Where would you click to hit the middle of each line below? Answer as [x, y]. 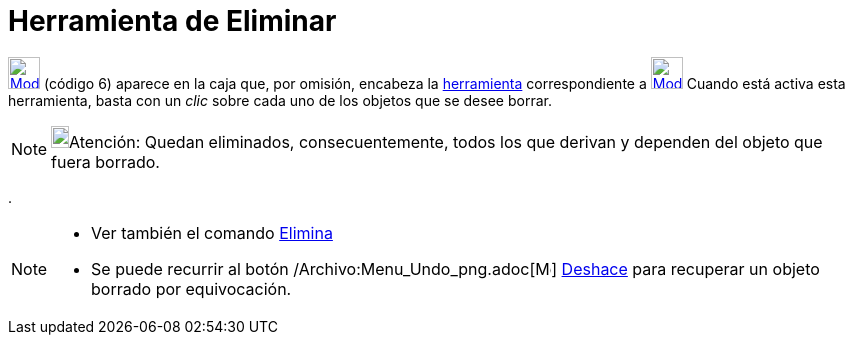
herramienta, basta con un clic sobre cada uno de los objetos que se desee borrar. [280, 100]
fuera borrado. [105, 161]
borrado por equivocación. [191, 288]
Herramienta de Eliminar [172, 21]
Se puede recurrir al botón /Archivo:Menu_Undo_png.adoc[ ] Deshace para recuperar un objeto [455, 268]
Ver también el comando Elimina [212, 232]
